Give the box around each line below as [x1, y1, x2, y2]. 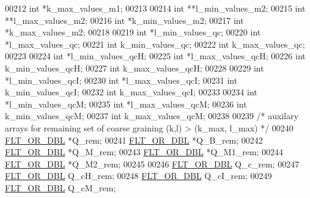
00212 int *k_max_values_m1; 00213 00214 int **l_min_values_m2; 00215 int [5, 2, 306, 14]
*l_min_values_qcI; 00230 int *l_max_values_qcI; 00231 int [5, 73, 238, 86]
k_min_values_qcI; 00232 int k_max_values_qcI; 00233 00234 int [5, 86, 257, 98]
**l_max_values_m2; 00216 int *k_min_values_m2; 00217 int [5, 13, 244, 26]
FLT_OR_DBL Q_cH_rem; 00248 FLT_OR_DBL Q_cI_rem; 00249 [5, 169, 272, 182]
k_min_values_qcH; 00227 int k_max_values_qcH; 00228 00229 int [5, 61, 264, 74]
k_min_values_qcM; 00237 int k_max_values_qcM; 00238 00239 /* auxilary [5, 109, 299, 122]
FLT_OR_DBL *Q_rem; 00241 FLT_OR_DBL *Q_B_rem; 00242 [5, 133, 263, 146]
